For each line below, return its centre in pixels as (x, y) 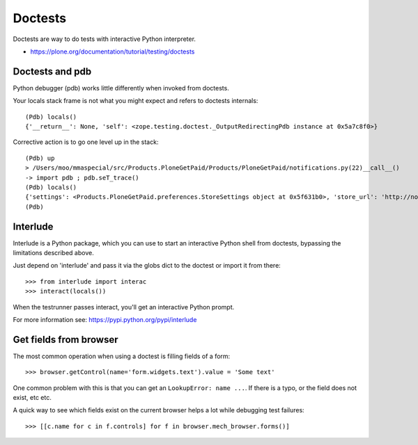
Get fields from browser (65, 340)
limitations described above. (53, 253)
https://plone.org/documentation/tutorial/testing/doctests (113, 51)
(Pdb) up (40, 158)
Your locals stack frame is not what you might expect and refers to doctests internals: (136, 101)
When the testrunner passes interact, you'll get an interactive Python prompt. (124, 307)
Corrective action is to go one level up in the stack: (86, 142)
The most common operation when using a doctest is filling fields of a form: (122, 356)
